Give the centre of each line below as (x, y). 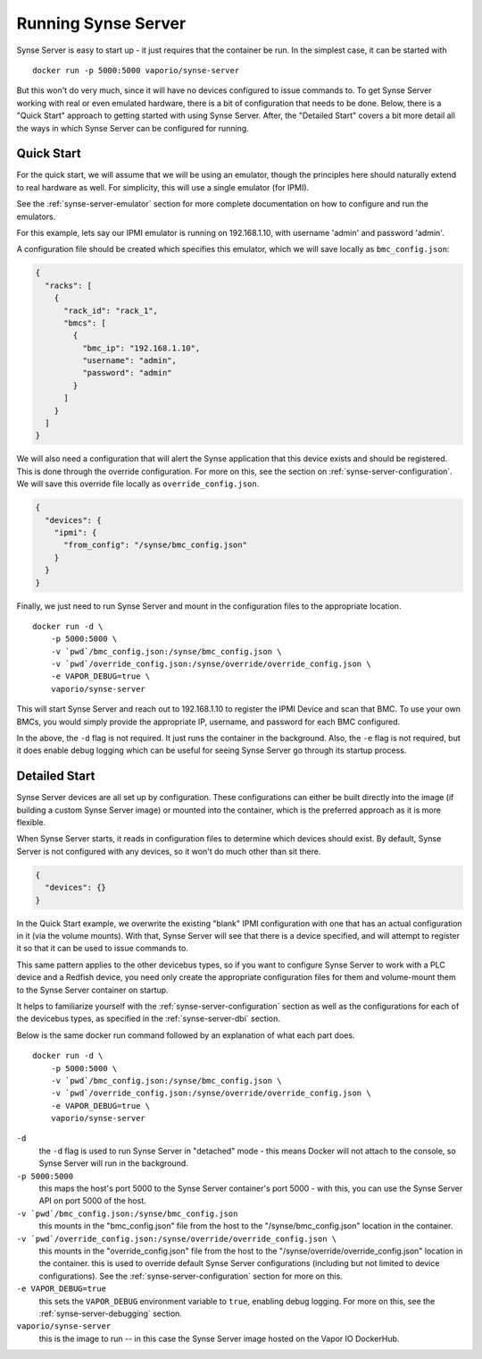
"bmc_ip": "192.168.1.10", (141, 348)
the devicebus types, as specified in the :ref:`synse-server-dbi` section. (148, 1018)
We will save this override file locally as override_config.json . (138, 484)
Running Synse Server (101, 23)
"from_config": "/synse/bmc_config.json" (155, 545)
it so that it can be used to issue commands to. (103, 949)
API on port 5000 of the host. (92, 1201)
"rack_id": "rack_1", (111, 310)
